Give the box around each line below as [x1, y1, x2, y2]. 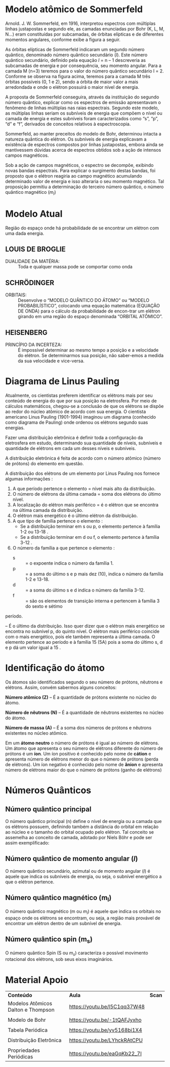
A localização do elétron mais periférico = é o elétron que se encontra [12, 502, 158, 508]
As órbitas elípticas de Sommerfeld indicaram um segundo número [5, 46, 145, 52]
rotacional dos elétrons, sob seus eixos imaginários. [5, 956, 114, 962]
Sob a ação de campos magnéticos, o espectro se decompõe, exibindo [5, 162, 154, 168]
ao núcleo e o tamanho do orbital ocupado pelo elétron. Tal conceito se [5, 829, 154, 835]
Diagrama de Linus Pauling [5, 375, 120, 387]
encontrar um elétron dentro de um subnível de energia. [5, 920, 122, 926]
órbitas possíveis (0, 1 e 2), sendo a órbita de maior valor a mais [5, 79, 139, 85]
